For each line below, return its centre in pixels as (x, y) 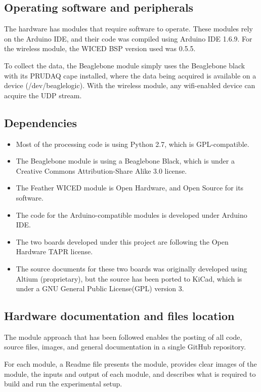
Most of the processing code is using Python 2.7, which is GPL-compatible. (133, 144)
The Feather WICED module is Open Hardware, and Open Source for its (130, 188)
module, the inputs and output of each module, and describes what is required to (130, 374)
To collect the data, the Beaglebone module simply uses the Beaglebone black (125, 65)
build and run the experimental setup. (63, 384)
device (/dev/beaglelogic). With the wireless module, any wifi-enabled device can (130, 85)
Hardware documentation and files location (119, 316)
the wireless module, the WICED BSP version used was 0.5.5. (100, 48)
